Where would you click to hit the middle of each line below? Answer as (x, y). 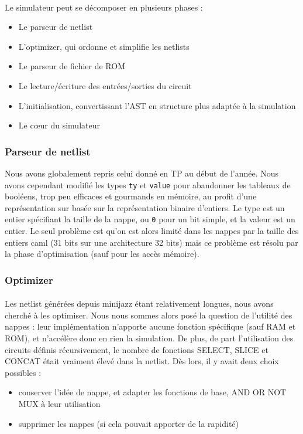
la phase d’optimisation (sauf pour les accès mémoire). (102, 254)
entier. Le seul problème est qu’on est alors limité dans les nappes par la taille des (152, 231)
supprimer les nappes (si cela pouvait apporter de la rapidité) (128, 423)
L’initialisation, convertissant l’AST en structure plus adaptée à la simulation (157, 105)
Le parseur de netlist (56, 27)
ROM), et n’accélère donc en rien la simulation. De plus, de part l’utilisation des (149, 338)
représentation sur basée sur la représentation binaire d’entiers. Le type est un (145, 207)
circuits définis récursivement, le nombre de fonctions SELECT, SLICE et (137, 349)
